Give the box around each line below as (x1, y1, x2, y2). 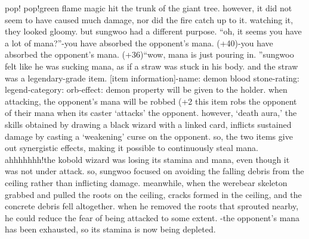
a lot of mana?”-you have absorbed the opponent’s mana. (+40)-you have (5, 36, 273, 49)
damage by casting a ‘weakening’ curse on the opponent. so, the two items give (5, 130, 293, 142)
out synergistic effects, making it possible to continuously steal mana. (5, 141, 258, 154)
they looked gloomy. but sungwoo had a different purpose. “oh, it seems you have (5, 25, 302, 37)
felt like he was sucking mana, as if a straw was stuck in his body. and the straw (5, 59, 298, 72)
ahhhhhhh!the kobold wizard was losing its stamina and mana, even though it (5, 153, 290, 165)
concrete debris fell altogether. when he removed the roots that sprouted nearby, (5, 200, 299, 212)
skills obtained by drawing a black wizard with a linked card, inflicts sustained (5, 118, 292, 130)
